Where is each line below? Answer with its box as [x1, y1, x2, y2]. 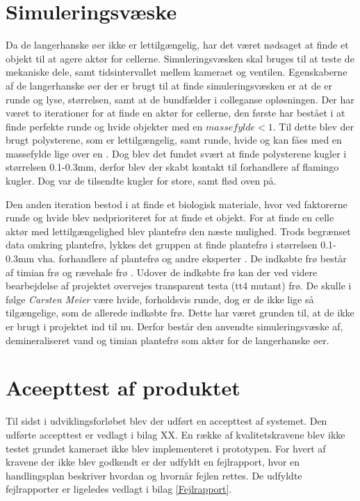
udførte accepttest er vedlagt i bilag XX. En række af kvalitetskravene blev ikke [6, 427, 345, 441]
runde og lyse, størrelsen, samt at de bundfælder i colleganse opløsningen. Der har [6, 92, 354, 106]
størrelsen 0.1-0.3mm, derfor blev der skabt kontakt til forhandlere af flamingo [6, 160, 339, 174]
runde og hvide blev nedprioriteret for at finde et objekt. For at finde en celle [6, 210, 334, 225]
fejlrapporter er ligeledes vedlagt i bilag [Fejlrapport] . [6, 482, 232, 496]
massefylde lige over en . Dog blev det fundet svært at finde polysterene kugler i [6, 146, 347, 160]
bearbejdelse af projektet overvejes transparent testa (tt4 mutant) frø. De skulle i [6, 278, 352, 293]
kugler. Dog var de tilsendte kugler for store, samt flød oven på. [6, 173, 277, 188]
